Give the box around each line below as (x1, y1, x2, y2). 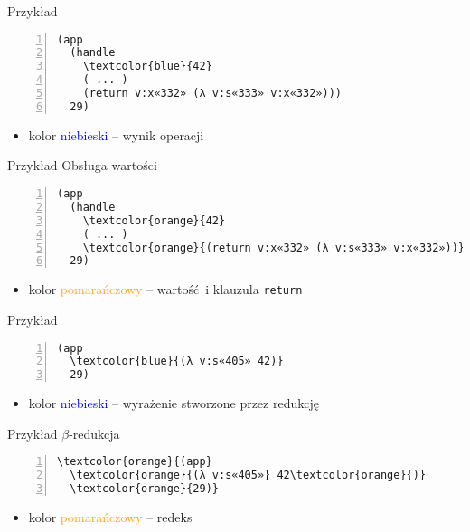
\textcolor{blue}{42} (82, 60, 212, 73)
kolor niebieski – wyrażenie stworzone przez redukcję (28, 394, 319, 413)
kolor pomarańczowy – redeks (28, 507, 193, 526)
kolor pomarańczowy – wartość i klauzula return (28, 280, 303, 299)
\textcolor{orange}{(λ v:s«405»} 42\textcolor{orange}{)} (70, 469, 427, 482)
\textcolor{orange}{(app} (57, 455, 212, 469)
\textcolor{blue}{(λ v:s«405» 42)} (70, 355, 284, 368)
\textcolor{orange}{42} (82, 214, 226, 227)
